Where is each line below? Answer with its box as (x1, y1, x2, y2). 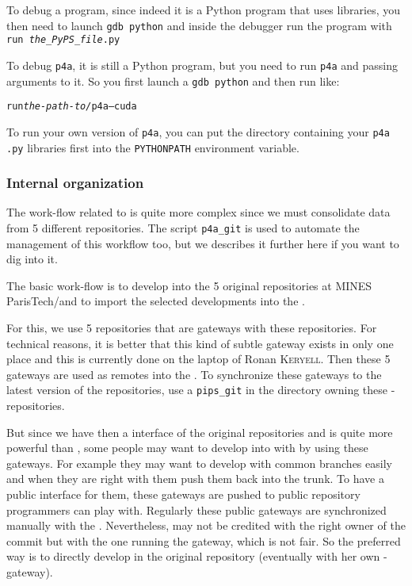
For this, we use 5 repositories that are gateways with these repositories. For (6, 320, 377, 336)
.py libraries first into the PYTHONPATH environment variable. (6, 139, 299, 155)
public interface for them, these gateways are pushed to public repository (6, 486, 360, 503)
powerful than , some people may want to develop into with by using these (6, 439, 368, 456)
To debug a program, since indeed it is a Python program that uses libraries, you (6, 2, 401, 17)
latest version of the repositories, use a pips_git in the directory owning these (6, 381, 388, 398)
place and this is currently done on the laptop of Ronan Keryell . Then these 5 (6, 350, 391, 367)
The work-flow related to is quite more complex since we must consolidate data (6, 204, 391, 220)
